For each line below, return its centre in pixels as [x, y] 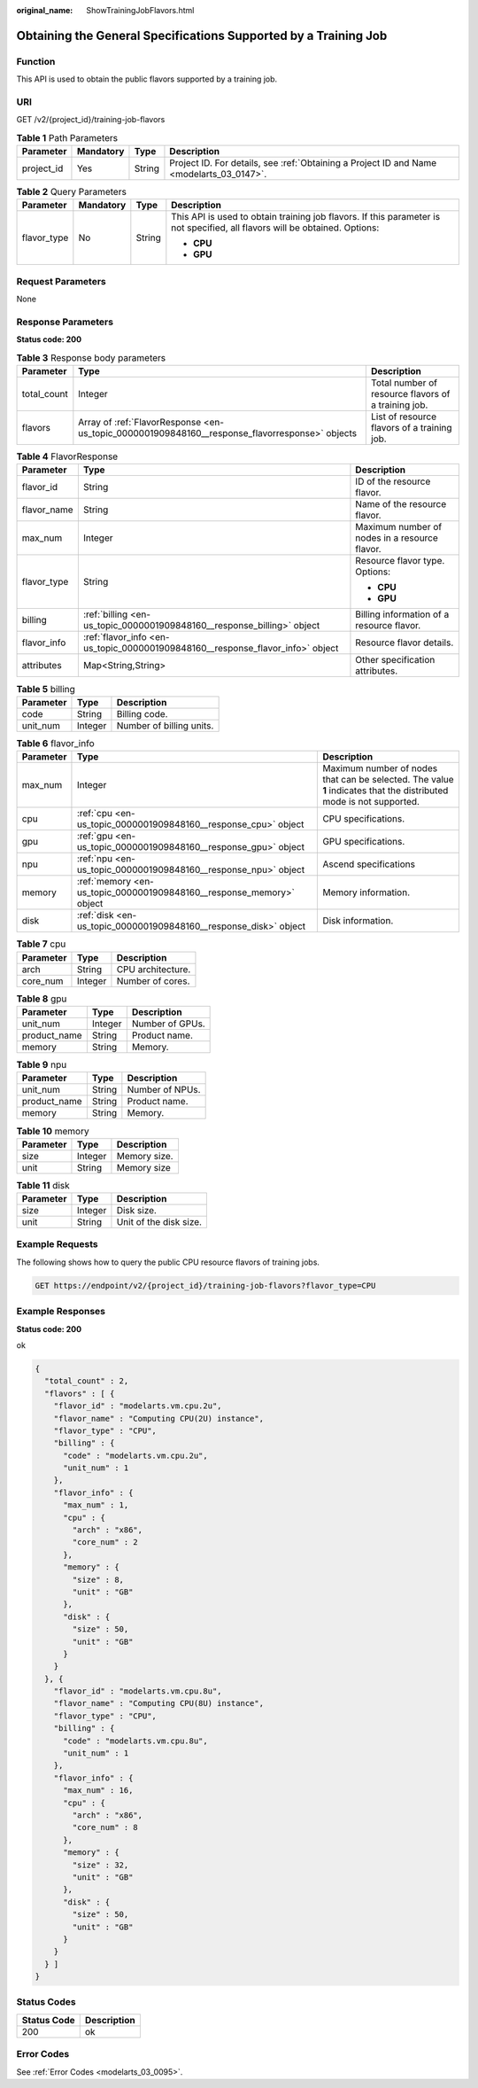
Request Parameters [61, 281]
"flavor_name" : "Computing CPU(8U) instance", [159, 1703]
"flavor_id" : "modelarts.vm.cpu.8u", [138, 1691]
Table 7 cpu [41, 944]
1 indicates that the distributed [385, 791]
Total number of [404, 383]
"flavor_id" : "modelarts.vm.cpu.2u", [138, 1406]
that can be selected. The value [389, 780]
